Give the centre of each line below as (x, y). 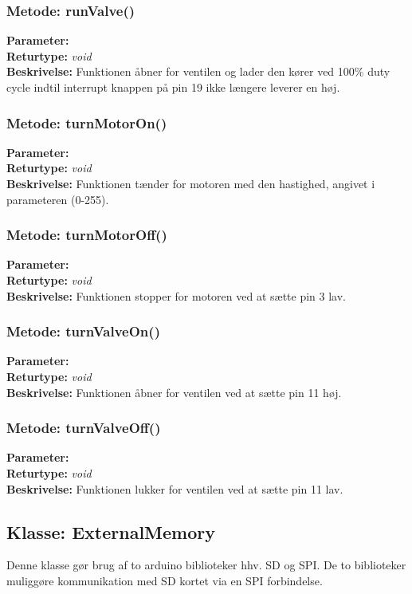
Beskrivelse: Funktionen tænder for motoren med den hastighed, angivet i (191, 183)
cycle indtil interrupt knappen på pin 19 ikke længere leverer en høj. (173, 87)
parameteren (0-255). (58, 199)
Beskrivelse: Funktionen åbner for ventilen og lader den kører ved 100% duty (198, 71)
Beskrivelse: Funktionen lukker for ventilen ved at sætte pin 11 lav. (175, 488)
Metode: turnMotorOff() (87, 235)
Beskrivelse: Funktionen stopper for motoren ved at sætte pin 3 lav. (176, 295)
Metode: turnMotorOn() (87, 122)
